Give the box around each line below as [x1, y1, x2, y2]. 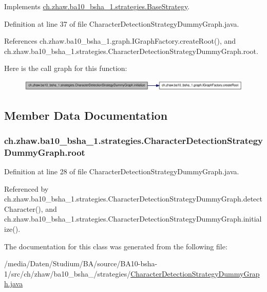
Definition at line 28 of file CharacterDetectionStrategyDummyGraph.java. [4, 166, 239, 177]
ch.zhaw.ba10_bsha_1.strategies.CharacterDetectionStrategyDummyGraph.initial [4, 213, 262, 224]
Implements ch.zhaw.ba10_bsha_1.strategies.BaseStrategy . [4, 1, 190, 11]
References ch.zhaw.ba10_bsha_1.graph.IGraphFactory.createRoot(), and [4, 35, 236, 46]
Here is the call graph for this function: [4, 63, 127, 74]
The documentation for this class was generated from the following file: [4, 241, 227, 251]
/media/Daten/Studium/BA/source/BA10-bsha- [4, 258, 158, 269]
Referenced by [4, 183, 49, 194]
